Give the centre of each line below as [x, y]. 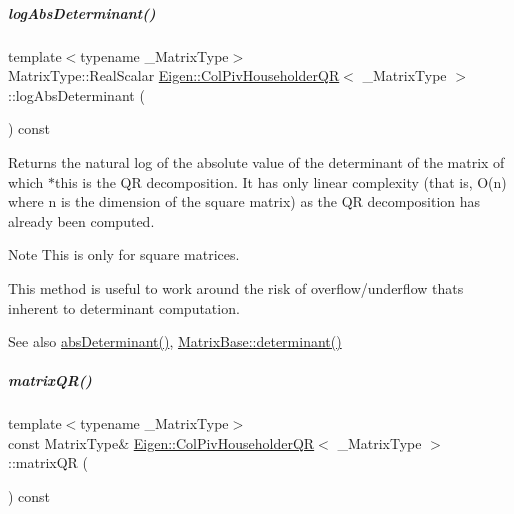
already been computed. [81, 220]
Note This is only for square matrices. [124, 254]
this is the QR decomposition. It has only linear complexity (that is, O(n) [281, 181]
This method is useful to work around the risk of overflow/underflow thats [236, 287]
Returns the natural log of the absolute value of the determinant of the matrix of [256, 161]
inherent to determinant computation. [124, 307]
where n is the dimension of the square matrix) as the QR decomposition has [244, 201]
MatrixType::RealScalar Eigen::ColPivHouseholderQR [174, 75]
